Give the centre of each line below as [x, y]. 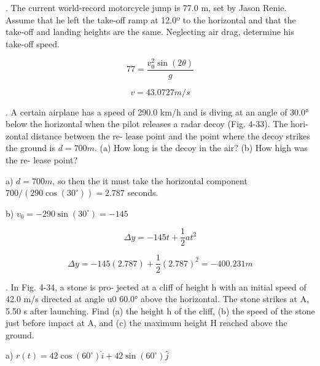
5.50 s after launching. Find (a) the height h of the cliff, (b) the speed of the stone [160, 310]
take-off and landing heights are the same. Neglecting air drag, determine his [150, 32]
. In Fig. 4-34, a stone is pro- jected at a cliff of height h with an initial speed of [156, 286]
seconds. [143, 193]
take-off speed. [33, 43]
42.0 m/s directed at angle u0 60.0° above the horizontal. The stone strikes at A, [158, 299]
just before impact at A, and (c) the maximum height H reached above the [146, 323]
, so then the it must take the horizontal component [150, 180]
